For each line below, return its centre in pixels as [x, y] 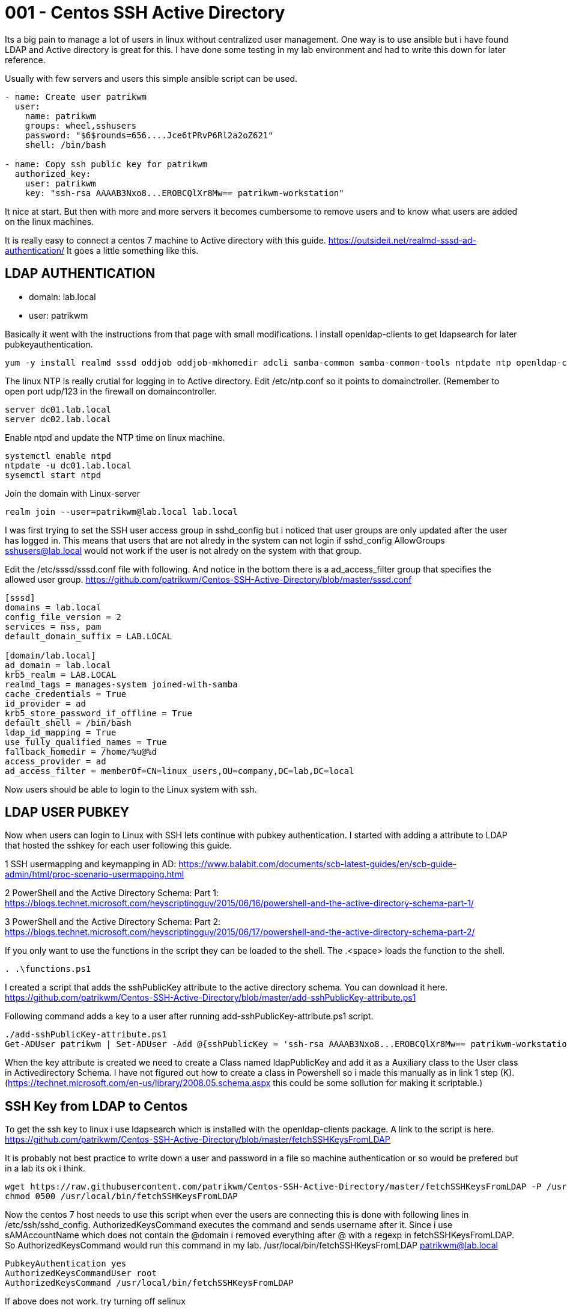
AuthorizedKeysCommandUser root [81, 1273]
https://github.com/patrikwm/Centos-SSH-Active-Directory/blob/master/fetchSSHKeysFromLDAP [198, 1140]
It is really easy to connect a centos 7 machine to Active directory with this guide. [165, 240]
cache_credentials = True [66, 694]
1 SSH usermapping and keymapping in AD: [91, 864]
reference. [25, 60]
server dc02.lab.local [58, 419]
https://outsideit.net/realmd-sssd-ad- [402, 240]
